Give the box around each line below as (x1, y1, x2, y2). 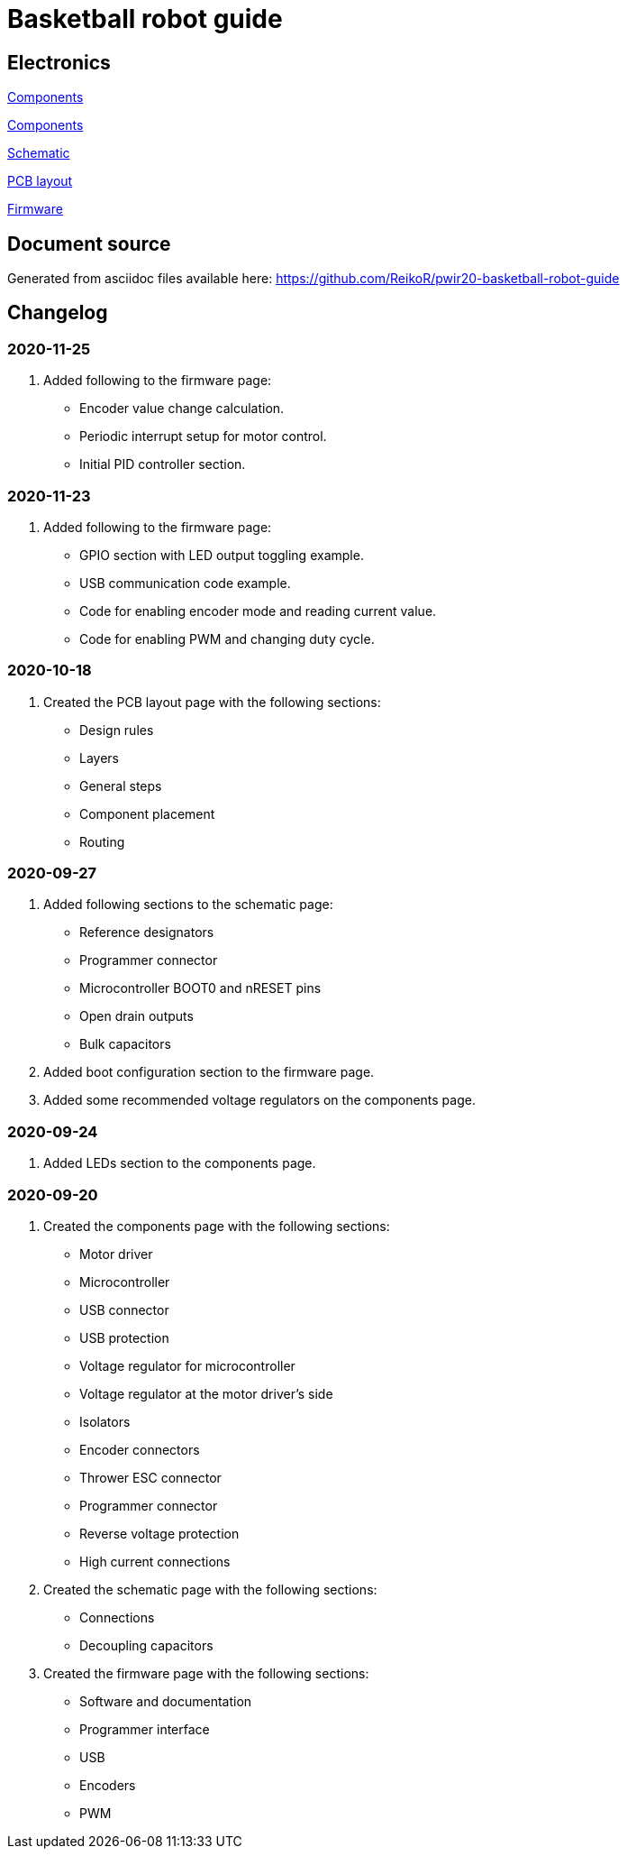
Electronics (7, 51, 111, 74)
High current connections (79, 1553, 231, 1569)
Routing (79, 833, 125, 850)
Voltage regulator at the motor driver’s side (79, 1385, 333, 1401)
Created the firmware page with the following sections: (43, 1665, 369, 1681)
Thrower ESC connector (79, 1469, 222, 1485)
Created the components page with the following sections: (43, 1217, 390, 1234)
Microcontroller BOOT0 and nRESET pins (79, 980, 322, 997)
